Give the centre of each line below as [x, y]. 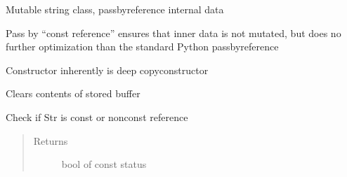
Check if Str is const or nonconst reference [97, 116]
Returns [51, 140]
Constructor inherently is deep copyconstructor [107, 70]
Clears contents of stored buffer [73, 93]
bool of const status [104, 164]
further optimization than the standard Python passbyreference [142, 47]
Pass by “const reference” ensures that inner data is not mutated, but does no [173, 33]
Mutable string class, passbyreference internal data [115, 9]
